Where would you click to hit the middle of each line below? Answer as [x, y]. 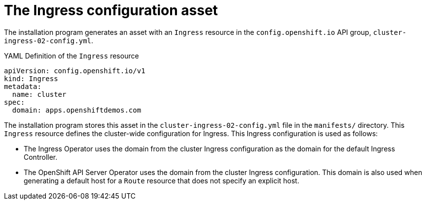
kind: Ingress [31, 78]
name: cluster [39, 94]
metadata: [23, 86]
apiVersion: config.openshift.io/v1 [75, 71]
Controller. [41, 157]
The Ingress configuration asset [111, 10]
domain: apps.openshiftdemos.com [77, 110]
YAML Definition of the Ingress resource [71, 56]
